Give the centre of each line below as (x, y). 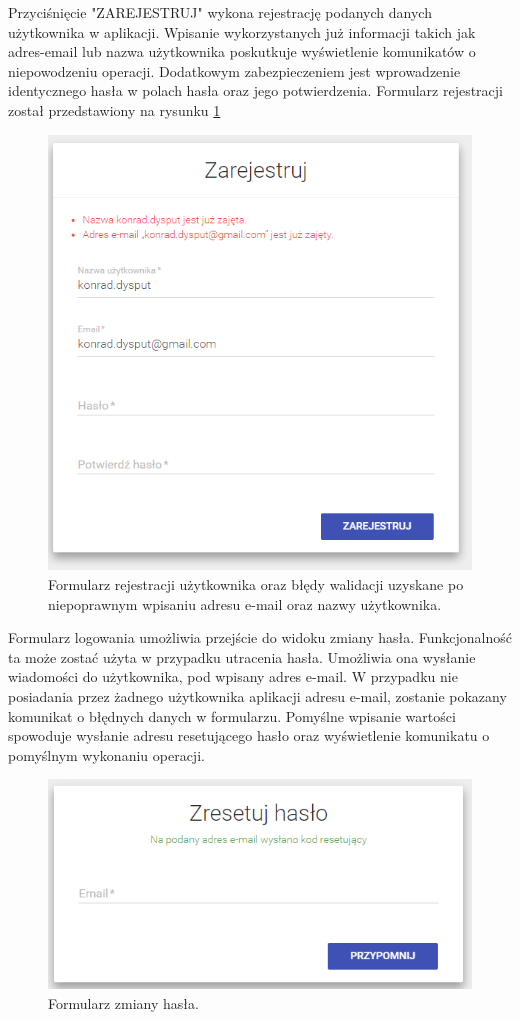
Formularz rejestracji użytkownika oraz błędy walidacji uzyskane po (256, 583)
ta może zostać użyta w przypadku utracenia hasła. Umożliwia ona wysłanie (242, 656)
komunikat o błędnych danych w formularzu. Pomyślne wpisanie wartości (232, 715)
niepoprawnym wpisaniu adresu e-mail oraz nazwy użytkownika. (245, 603)
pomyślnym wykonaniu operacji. (106, 754)
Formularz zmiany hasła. (123, 1002)
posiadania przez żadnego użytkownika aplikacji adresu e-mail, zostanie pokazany (257, 695)
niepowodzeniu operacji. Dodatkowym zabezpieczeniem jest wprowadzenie (234, 70)
